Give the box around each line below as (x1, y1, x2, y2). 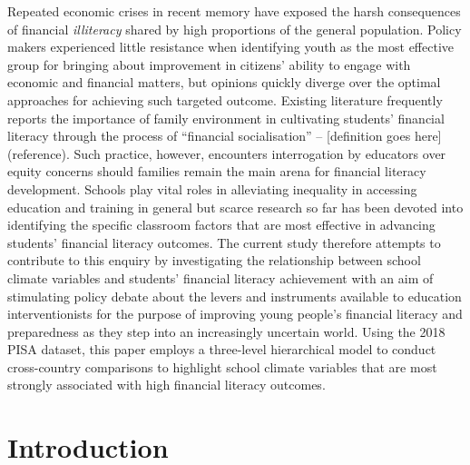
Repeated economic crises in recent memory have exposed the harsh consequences (7, 2, 461, 20)
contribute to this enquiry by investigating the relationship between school (7, 251, 421, 270)
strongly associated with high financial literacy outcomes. (7, 375, 326, 394)
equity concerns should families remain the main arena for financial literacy (7, 162, 426, 181)
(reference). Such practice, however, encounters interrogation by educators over (7, 143, 446, 163)
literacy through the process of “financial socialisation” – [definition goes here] (7, 126, 442, 145)
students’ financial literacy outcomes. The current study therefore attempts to (7, 232, 441, 252)
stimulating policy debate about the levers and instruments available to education (7, 286, 462, 305)
